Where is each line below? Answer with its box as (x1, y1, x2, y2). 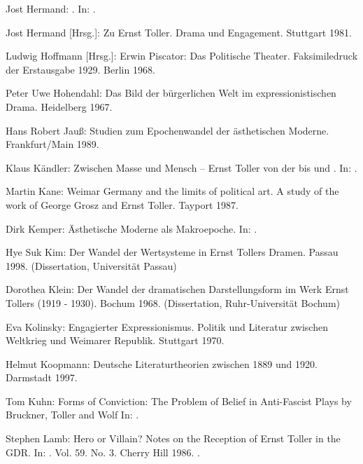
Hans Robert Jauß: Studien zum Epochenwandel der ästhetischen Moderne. (6, 123, 329, 137)
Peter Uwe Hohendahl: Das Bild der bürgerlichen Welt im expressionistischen (6, 86, 336, 100)
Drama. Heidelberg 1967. (6, 99, 113, 114)
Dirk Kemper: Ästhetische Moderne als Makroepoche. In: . (6, 221, 257, 236)
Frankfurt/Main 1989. (6, 137, 99, 151)
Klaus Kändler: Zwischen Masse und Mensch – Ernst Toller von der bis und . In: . (6, 160, 357, 175)
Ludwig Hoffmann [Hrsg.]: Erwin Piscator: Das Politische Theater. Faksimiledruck (6, 48, 358, 63)
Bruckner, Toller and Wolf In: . (6, 407, 139, 422)
